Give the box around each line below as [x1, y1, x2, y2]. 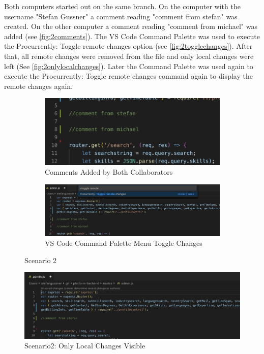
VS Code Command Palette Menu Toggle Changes [45, 238, 202, 248]
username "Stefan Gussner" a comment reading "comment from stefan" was [4, 11, 238, 21]
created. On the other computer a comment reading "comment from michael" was [4, 21, 257, 31]
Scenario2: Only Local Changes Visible [24, 340, 145, 351]
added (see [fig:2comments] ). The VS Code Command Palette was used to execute [4, 30, 260, 41]
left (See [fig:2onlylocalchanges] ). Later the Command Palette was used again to [4, 60, 253, 71]
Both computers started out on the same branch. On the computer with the [4, 1, 241, 11]
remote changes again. [4, 80, 73, 91]
